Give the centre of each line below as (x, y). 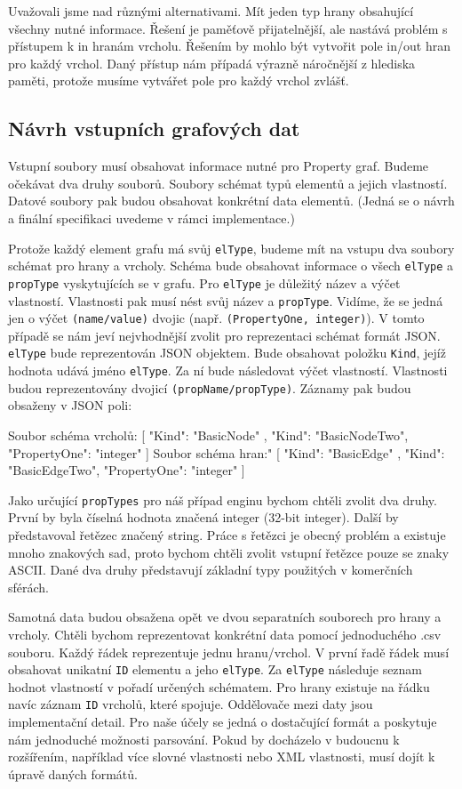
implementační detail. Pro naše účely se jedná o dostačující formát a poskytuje (223, 722)
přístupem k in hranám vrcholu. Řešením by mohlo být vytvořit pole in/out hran (229, 46)
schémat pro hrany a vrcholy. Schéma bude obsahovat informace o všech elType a (231, 266)
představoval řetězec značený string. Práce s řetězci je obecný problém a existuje (227, 535)
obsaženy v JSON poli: (70, 405)
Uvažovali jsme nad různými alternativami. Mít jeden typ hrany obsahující (211, 11)
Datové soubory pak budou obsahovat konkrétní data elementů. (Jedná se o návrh (231, 201)
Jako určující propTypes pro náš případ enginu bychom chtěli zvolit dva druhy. (223, 499)
